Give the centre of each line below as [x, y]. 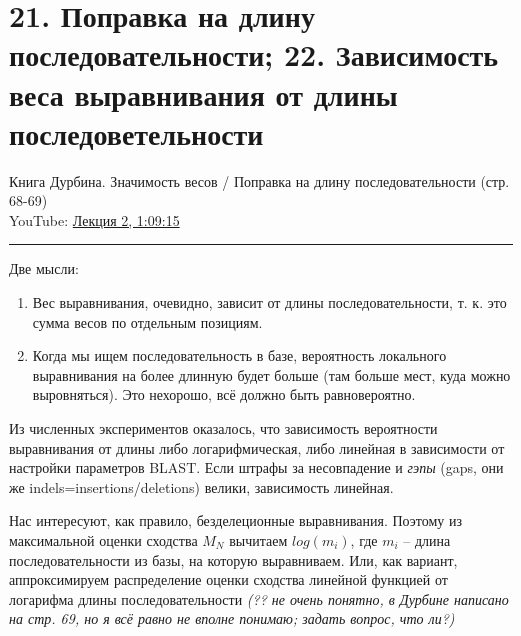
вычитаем [258, 540]
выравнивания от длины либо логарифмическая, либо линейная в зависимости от [257, 447]
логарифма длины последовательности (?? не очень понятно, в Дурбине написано [259, 598]
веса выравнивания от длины [203, 93]
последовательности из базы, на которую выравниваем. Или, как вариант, [233, 559]
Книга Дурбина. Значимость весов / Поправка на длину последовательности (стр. [259, 180]
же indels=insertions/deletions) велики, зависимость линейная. [201, 486]
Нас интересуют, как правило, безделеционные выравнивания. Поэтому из [236, 520]
